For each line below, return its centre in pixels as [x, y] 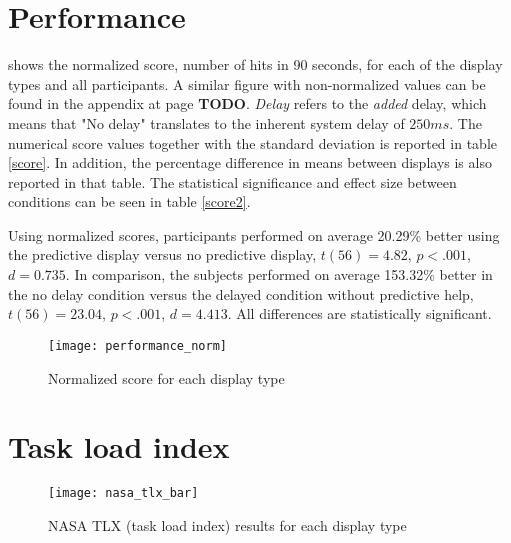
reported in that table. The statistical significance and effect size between [232, 181]
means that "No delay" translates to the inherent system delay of [206, 122]
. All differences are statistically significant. [359, 313]
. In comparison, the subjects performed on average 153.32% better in [279, 274]
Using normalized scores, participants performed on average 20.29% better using [254, 234]
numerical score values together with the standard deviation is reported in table [252, 142]
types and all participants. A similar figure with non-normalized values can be [247, 83]
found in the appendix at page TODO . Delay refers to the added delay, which [247, 103]
